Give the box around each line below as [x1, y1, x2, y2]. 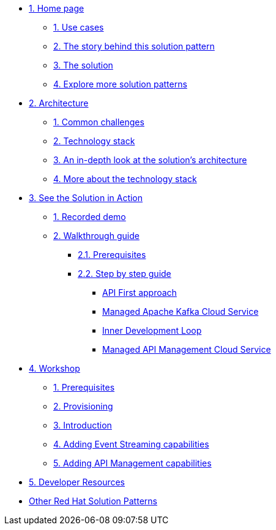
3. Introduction [53, 420, 112, 430]
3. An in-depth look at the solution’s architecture [53, 155, 247, 165]
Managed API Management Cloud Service [102, 344, 271, 355]
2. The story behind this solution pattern [53, 41, 215, 51]
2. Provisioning [53, 401, 113, 411]
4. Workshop [29, 363, 80, 374]
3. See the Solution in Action [29, 193, 143, 203]
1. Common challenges [53, 117, 144, 127]
